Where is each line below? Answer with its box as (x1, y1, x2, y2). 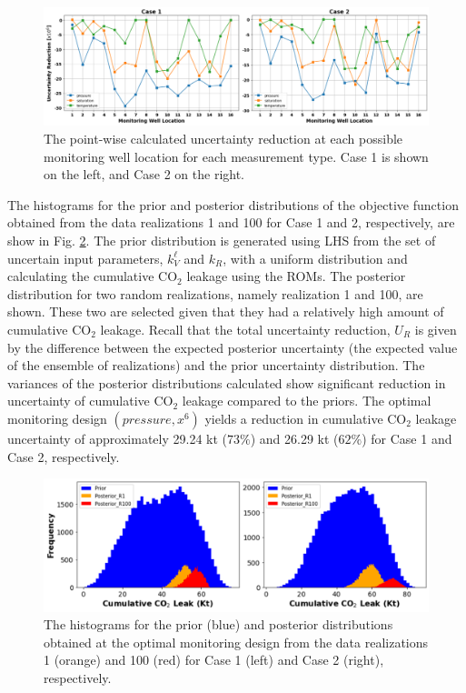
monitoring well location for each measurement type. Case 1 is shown (44, 146, 429, 166)
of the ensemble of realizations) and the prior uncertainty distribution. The (7, 356, 425, 375)
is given (414, 319, 457, 338)
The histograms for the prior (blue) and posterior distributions (44, 615, 393, 634)
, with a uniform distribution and (223, 248, 408, 267)
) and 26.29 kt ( (250, 428, 339, 447)
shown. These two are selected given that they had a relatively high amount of (7, 302, 444, 321)
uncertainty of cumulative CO (7, 391, 174, 410)
